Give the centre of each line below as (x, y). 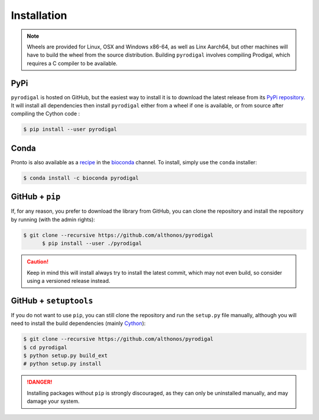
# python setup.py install (62, 364)
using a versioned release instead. (69, 281)
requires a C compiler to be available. (72, 63)
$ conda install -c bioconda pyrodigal (81, 178)
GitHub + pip (36, 197)
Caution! (38, 262)
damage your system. (53, 401)
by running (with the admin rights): (53, 219)
